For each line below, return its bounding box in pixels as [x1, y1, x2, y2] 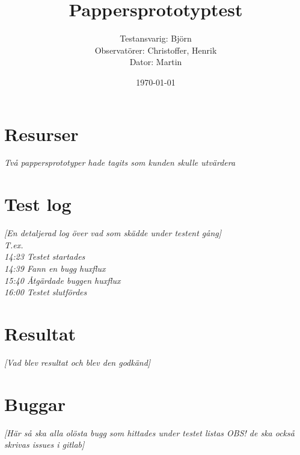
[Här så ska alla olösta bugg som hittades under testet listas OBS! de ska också [4, 426, 295, 439]
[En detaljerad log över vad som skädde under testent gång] [4, 227, 222, 239]
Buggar [4, 391, 66, 416]
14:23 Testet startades [4, 250, 85, 263]
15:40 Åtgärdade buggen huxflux [4, 274, 121, 286]
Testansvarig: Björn [120, 32, 192, 45]
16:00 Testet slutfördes [4, 286, 87, 298]
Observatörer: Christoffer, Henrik [94, 43, 217, 56]
